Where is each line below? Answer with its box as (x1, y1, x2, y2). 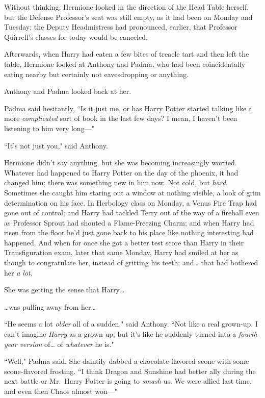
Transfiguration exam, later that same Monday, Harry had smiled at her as (4, 247, 238, 258)
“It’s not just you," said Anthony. (4, 140, 108, 151)
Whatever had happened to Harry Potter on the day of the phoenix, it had (4, 167, 238, 178)
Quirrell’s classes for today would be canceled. (4, 31, 148, 42)
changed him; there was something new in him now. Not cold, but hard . (4, 177, 228, 188)
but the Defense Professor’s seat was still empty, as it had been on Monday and (4, 11, 253, 22)
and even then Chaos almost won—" (4, 386, 117, 396)
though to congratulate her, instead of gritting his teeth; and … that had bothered (4, 257, 258, 268)
